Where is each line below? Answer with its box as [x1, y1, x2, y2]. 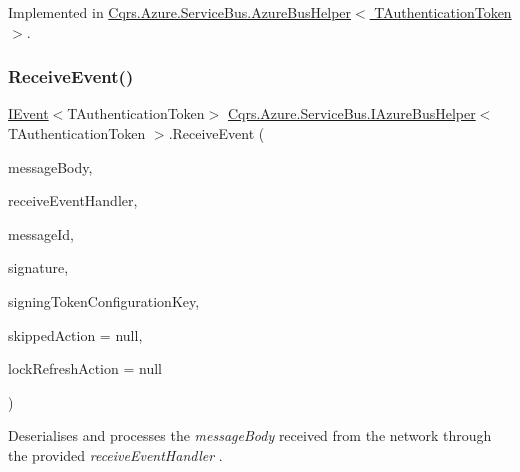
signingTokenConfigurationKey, [8, 290, 200, 311]
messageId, [8, 223, 74, 244]
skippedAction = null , [8, 324, 143, 345]
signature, [8, 257, 69, 278]
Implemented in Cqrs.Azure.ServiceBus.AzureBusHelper [8, 2, 352, 22]
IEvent [8, 103, 49, 124]
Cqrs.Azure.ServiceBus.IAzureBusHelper [227, 103, 476, 124]
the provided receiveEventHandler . [8, 444, 223, 465]
